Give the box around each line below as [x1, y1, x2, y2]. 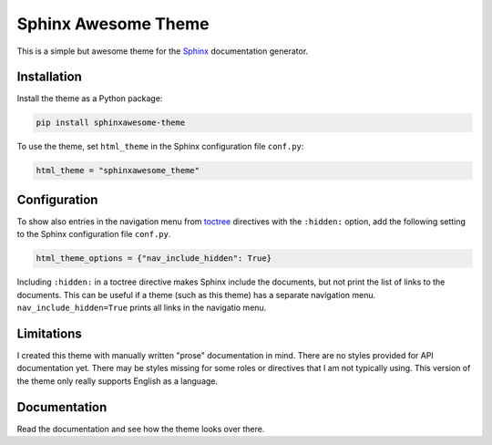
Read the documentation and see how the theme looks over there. [16, 423, 265, 434]
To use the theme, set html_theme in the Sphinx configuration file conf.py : [16, 141, 304, 152]
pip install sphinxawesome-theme [36, 118, 186, 128]
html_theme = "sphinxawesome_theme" [36, 165, 200, 176]
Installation [16, 69, 82, 85]
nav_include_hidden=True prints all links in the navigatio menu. [16, 302, 267, 314]
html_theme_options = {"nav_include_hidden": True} [36, 254, 272, 264]
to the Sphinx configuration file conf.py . [16, 229, 171, 240]
